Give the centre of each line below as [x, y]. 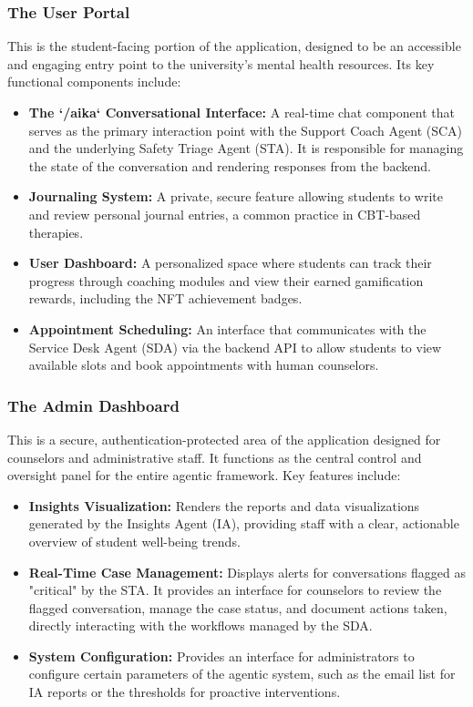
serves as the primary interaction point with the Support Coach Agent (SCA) [246, 130]
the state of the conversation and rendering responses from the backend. [230, 165]
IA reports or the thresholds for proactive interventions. [185, 692]
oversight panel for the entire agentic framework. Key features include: [204, 475]
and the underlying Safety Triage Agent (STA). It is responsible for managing [246, 148]
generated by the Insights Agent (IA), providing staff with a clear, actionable [244, 523]
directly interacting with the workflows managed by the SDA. [201, 625]
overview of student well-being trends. [134, 541]
